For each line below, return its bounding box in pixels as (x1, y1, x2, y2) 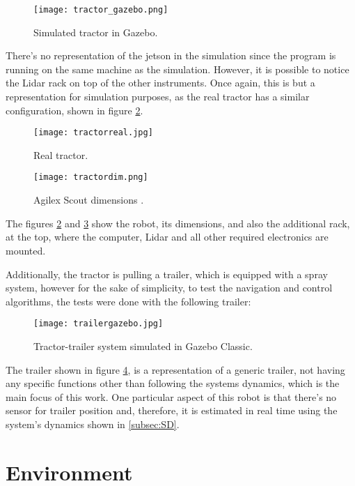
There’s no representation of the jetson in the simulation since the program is (6, 48, 336, 63)
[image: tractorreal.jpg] (33, 128, 153, 138)
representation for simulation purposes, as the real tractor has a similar (6, 89, 310, 104)
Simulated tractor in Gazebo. (33, 24, 158, 39)
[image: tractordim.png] (33, 172, 148, 183)
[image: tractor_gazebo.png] (33, 5, 168, 15)
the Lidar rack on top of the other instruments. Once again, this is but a (6, 75, 315, 90)
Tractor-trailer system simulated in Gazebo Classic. (33, 338, 253, 353)
